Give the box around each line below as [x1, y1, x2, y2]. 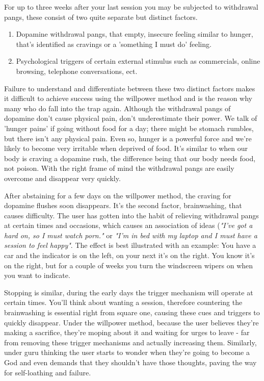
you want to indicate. [4, 270, 70, 281]
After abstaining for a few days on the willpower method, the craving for [4, 190, 231, 200]
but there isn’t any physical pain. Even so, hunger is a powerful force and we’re [4, 133, 252, 143]
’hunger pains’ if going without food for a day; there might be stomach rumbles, [4, 122, 254, 133]
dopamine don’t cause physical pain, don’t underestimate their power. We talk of [4, 113, 257, 123]
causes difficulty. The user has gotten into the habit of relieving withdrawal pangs [4, 210, 259, 220]
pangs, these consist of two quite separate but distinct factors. [4, 11, 198, 22]
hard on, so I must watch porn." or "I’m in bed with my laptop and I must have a [4, 230, 257, 240]
